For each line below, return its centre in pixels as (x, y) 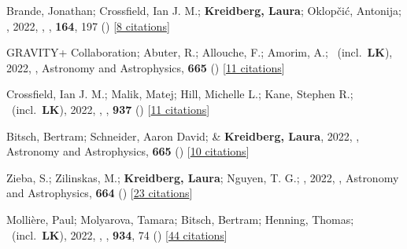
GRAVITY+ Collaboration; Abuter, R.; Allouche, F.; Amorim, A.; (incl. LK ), (200, 52)
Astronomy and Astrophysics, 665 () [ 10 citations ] (128, 151)
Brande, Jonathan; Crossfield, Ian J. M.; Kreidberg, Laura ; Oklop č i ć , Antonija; (204, 10)
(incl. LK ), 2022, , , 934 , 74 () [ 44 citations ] (119, 234)
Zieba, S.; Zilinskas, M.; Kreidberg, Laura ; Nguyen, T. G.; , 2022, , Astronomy (203, 177)
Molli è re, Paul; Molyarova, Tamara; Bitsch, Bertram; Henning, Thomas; (180, 219)
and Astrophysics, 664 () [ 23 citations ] (100, 193)
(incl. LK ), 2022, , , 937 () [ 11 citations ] (111, 109)
